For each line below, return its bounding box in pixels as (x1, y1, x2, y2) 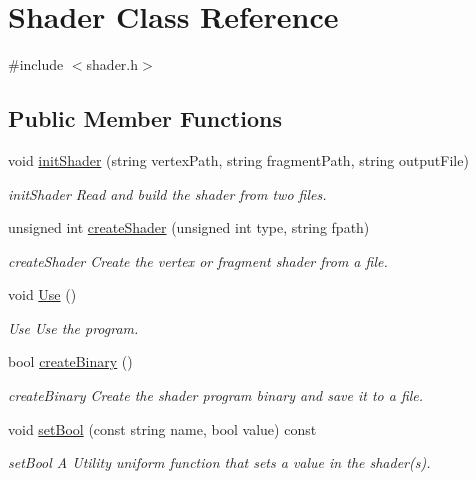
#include (8, 54, 64, 75)
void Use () (8, 284, 77, 305)
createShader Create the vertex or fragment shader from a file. (8, 250, 388, 271)
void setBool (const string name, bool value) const (8, 418, 317, 439)
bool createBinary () (8, 351, 133, 372)
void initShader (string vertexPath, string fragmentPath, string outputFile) (8, 149, 469, 170)
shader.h (86, 54, 139, 75)
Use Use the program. (8, 317, 139, 338)
